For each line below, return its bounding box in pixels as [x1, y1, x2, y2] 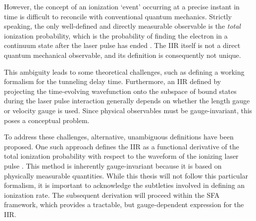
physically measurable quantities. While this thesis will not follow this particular [4, 170, 249, 180]
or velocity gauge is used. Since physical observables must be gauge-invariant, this [4, 105, 253, 115]
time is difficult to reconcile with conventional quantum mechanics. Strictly [4, 11, 232, 21]
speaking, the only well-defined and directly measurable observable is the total [4, 21, 241, 31]
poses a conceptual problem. [4, 115, 90, 125]
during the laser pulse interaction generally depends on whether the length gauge [4, 95, 250, 106]
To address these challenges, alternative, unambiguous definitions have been [4, 132, 234, 142]
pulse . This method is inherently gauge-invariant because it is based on [4, 160, 222, 171]
